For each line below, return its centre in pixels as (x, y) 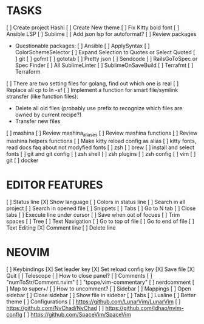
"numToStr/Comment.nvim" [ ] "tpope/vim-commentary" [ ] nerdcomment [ (100, 282)
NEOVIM (28, 252)
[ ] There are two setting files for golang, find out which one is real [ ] (93, 83)
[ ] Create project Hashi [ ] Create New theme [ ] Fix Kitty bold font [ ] (93, 27)
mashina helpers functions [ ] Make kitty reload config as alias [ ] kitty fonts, (101, 141)
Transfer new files (38, 121)
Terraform (28, 71)
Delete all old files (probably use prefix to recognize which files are (99, 108)
